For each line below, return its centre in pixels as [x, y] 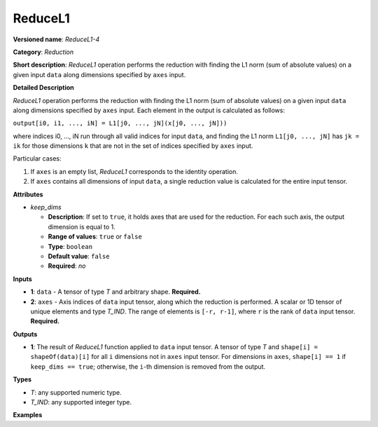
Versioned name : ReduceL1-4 [56, 39]
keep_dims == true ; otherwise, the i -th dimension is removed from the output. [148, 366]
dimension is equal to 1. [82, 226]
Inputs [23, 279]
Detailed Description [43, 88]
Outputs [25, 334]
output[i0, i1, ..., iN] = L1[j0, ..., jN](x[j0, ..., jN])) [120, 123]
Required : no [67, 266]
